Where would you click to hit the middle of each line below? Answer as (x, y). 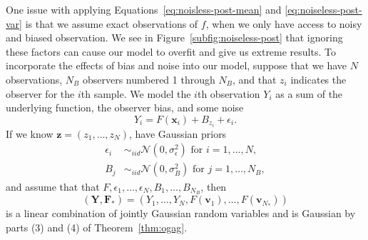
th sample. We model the (136, 93)
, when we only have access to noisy (284, 23)
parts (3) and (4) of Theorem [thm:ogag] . (97, 227)
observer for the (40, 93)
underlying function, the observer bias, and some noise (125, 107)
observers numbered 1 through (149, 79)
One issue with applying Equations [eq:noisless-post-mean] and (144, 9)
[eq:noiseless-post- (323, 9)
